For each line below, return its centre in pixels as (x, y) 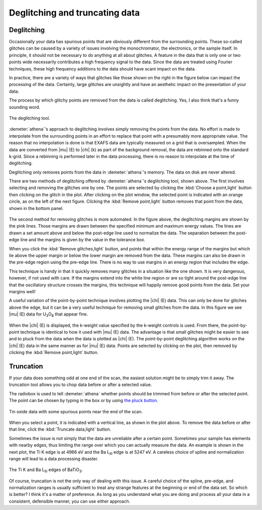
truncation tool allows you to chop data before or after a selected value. (81, 385)
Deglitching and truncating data (74, 13)
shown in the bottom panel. (36, 208)
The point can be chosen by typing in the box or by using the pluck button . (84, 401)
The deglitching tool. (30, 118)
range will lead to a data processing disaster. (54, 458)
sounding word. (25, 107)
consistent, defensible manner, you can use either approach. (70, 501)
